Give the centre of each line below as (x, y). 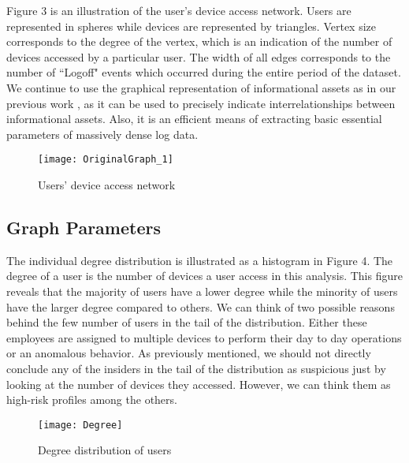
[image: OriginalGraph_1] (106, 160)
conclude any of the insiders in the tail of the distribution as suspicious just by (196, 368)
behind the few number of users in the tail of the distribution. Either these (187, 322)
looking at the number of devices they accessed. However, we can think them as (199, 384)
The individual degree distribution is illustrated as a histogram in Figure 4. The (200, 260)
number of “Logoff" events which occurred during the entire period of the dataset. (204, 72)
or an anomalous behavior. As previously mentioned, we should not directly (189, 353)
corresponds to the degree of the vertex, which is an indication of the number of (199, 41)
